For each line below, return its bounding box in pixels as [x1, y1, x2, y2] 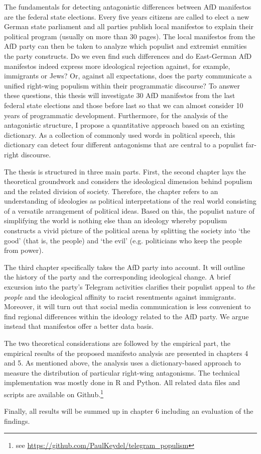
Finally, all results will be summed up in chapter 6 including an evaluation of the [4, 406, 253, 416]
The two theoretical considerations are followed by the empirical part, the [4, 338, 231, 348]
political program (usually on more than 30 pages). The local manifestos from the [4, 31, 255, 41]
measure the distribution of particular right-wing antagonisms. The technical [4, 367, 240, 378]
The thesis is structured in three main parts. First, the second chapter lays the [4, 166, 246, 176]
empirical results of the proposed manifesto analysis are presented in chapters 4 [4, 347, 248, 358]
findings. [4, 415, 30, 426]
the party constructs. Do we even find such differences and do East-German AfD [4, 50, 252, 61]
